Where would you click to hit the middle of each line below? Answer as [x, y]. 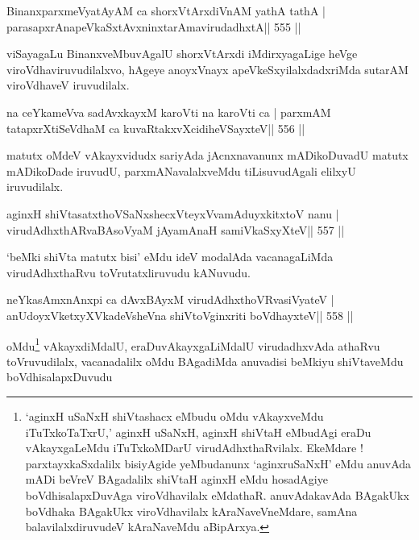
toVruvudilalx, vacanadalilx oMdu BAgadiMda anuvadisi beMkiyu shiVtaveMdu [205, 361]
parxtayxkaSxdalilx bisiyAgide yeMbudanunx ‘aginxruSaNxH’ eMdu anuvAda [218, 463]
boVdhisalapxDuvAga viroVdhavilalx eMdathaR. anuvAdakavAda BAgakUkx [217, 494]
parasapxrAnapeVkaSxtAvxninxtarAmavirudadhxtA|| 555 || [154, 26]
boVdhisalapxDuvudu [60, 377]
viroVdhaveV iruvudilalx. [68, 85]
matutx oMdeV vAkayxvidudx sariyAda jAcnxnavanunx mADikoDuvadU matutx [207, 155]
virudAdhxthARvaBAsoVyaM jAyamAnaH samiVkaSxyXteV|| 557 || [176, 229]
